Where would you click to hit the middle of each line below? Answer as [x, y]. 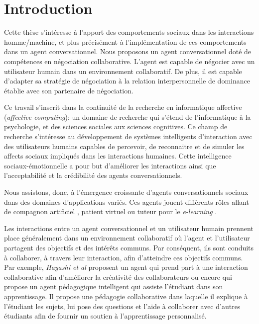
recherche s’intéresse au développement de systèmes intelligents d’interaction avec [128, 136]
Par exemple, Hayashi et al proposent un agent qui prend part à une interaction [126, 267]
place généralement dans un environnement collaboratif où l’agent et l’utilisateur [127, 238]
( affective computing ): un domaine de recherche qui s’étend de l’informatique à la [128, 117]
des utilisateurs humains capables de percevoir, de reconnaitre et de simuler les [124, 146]
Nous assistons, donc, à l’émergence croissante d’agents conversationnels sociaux [126, 192]
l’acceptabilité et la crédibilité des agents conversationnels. [93, 175]
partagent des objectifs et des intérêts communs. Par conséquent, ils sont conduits [129, 247]
